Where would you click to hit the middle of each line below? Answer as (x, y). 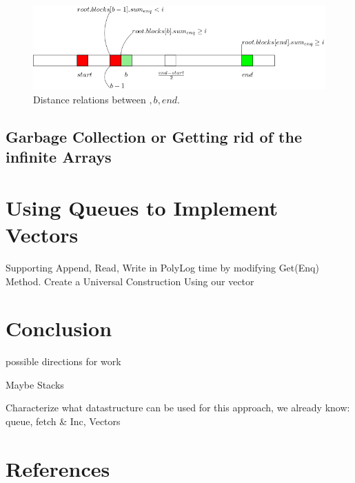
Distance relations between (90, 99)
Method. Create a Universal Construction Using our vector (130, 281)
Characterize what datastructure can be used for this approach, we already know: (178, 408)
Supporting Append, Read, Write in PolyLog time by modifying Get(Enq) (162, 267)
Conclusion (59, 328)
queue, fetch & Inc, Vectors (63, 421)
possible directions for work (63, 361)
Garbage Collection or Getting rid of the (154, 136)
